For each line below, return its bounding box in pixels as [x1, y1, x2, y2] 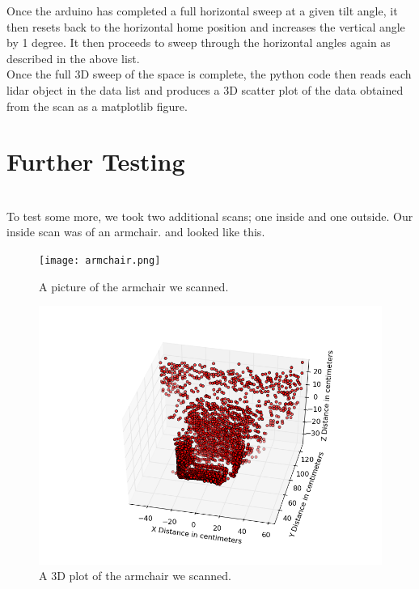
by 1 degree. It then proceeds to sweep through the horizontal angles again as [6, 34, 391, 51]
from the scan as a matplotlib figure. [6, 97, 188, 114]
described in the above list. [6, 49, 140, 66]
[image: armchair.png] [39, 255, 161, 267]
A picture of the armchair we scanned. [39, 278, 229, 294]
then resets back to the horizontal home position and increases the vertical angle [6, 18, 405, 35]
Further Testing [6, 145, 185, 178]
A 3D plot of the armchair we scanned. [39, 567, 231, 584]
